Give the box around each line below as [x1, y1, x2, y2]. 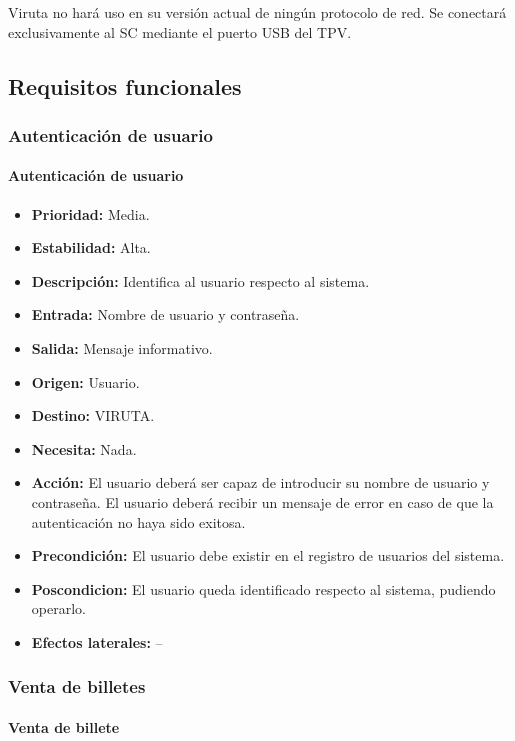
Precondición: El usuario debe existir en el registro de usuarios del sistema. [31, 545, 505, 566]
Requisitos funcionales [8, 70, 242, 101]
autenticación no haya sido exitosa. [31, 511, 246, 532]
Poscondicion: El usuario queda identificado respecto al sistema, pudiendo [31, 578, 496, 599]
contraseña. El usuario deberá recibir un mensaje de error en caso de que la [31, 491, 494, 512]
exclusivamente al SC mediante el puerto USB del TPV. [8, 21, 352, 42]
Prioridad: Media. [31, 203, 150, 224]
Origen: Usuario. [31, 371, 140, 392]
